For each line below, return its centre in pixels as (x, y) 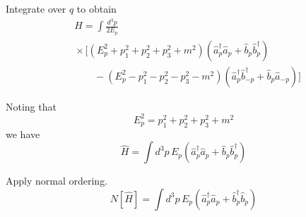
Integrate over (36, 8)
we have (23, 134)
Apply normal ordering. (57, 181)
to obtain (96, 8)
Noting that (31, 106)
